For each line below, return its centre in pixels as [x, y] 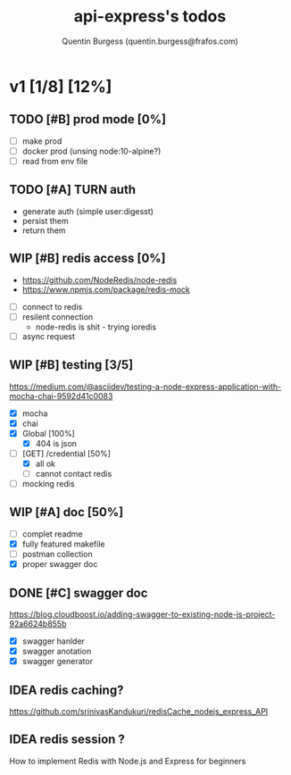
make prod [42, 141]
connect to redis [52, 306]
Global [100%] [49, 433]
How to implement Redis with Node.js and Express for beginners [128, 761]
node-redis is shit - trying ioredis [96, 327]
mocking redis [48, 483]
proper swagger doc [60, 564]
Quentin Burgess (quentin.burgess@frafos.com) [150, 41]
